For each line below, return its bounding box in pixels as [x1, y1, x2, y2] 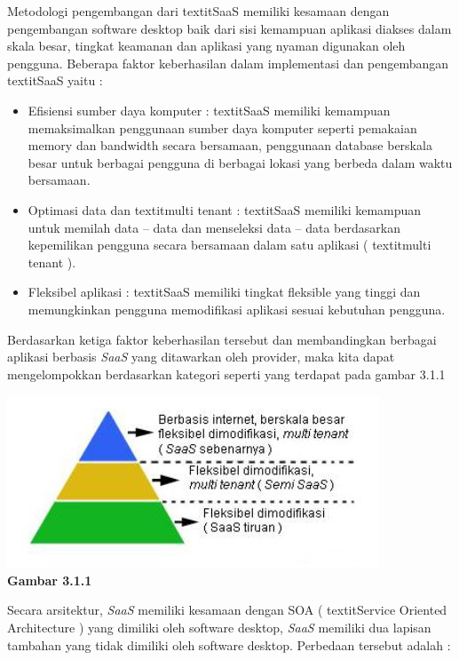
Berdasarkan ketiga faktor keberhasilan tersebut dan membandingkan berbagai [7, 330, 437, 348]
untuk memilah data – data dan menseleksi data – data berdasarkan [28, 218, 400, 236]
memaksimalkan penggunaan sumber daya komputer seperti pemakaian [28, 118, 417, 137]
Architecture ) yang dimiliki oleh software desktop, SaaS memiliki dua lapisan [7, 618, 431, 637]
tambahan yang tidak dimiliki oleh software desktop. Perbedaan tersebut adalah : [7, 635, 451, 654]
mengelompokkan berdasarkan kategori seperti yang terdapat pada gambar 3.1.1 [7, 364, 446, 383]
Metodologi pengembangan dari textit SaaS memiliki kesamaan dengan [7, 2, 390, 20]
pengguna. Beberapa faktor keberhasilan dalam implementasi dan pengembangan [7, 53, 449, 72]
